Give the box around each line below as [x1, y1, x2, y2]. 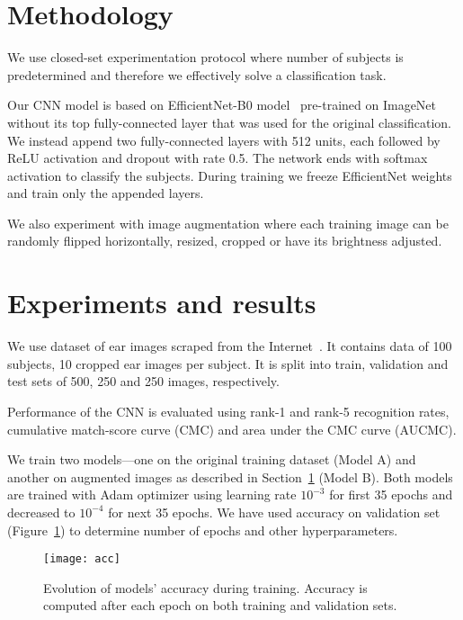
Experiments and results [7, 284, 316, 321]
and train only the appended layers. [7, 184, 204, 202]
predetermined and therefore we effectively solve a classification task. [7, 65, 387, 84]
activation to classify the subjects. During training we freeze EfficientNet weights [7, 166, 452, 184]
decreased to [7, 502, 76, 521]
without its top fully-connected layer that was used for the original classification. [7, 112, 452, 131]
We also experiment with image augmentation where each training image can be [7, 213, 449, 232]
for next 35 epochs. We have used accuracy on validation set [108, 502, 441, 521]
